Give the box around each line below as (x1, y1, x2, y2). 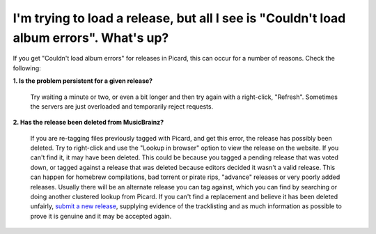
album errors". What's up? (13, 30, 169, 45)
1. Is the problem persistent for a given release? (13, 77, 153, 85)
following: (13, 63, 41, 72)
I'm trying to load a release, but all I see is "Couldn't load (13, 10, 346, 26)
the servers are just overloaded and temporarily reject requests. (30, 102, 214, 111)
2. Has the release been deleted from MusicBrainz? (13, 118, 164, 127)
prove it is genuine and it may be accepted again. (30, 212, 172, 220)
